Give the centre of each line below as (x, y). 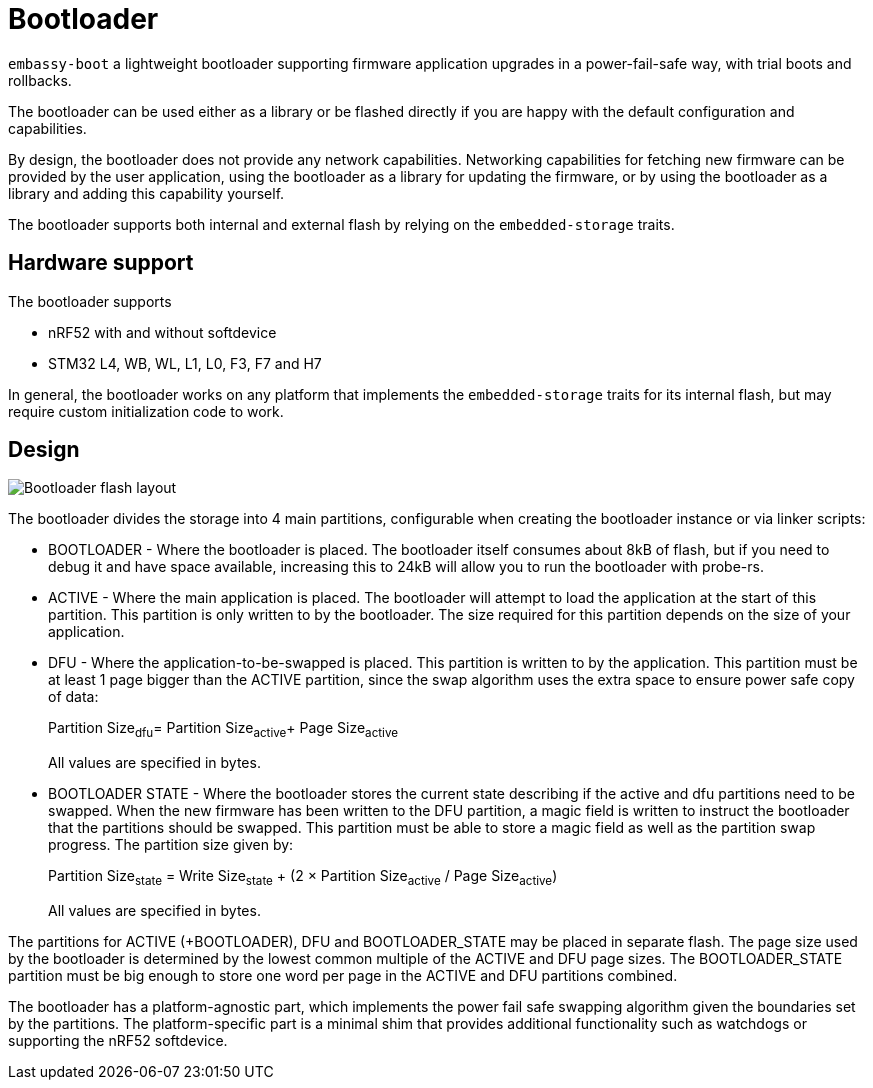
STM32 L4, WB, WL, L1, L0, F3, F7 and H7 (185, 363)
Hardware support (101, 263)
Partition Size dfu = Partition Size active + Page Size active (223, 730)
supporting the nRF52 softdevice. (118, 1041)
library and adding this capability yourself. (146, 193)
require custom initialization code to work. (146, 411)
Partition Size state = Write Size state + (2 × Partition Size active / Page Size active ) (303, 878)
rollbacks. (40, 80)
